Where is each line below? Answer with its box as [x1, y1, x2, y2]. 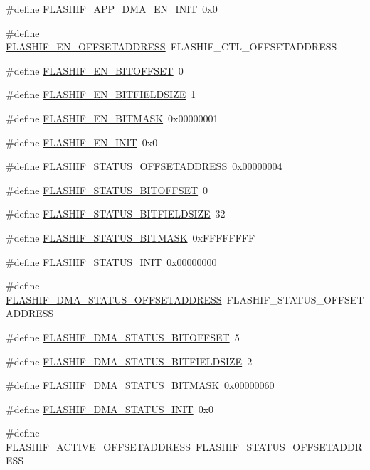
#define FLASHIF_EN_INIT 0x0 [6, 134, 158, 149]
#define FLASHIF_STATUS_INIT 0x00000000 [6, 254, 217, 269]
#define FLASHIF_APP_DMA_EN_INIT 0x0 [6, 1, 218, 16]
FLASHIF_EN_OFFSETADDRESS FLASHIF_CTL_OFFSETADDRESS [6, 39, 337, 54]
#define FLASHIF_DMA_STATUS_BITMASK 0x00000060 [6, 378, 275, 392]
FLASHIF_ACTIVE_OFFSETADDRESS [6, 439, 191, 454]
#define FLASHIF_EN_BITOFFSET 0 [6, 63, 184, 78]
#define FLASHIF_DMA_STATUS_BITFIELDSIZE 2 [6, 353, 253, 368]
